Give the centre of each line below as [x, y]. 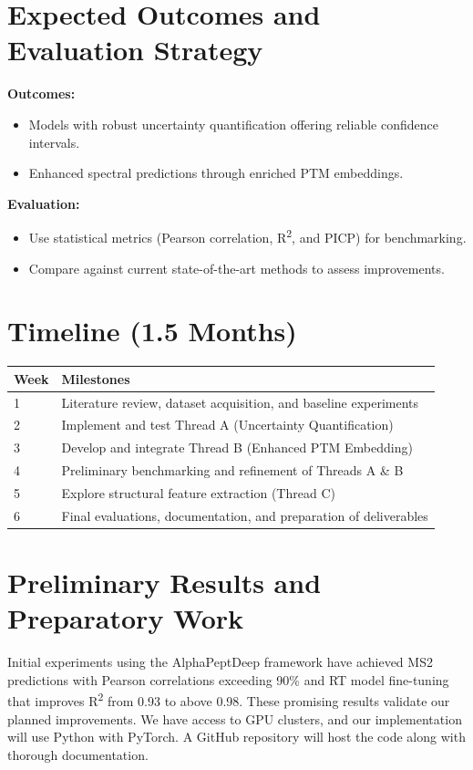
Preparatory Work [126, 618]
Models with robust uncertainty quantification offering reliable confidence [233, 124]
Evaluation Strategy [135, 50]
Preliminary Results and [165, 583]
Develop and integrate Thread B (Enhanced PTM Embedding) [237, 447]
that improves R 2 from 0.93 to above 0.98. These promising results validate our [229, 700]
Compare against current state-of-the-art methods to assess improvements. [236, 268]
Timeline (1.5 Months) [152, 331]
